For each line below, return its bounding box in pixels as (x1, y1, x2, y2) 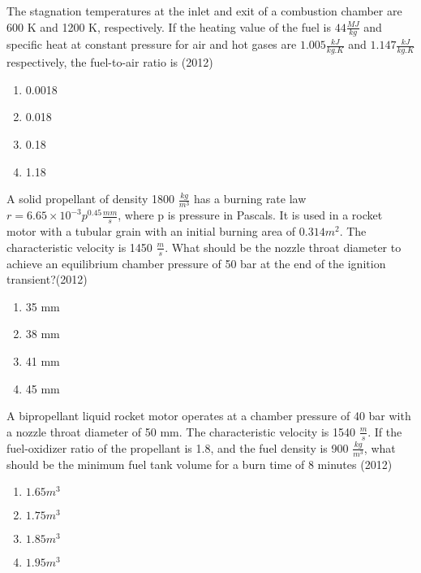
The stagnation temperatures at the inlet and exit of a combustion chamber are (6, 2, 402, 19)
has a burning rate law (194, 190, 307, 207)
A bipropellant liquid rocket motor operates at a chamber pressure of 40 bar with (6, 407, 411, 424)
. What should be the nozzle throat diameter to (165, 238, 402, 255)
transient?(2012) (6, 271, 88, 288)
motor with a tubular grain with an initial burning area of (6, 223, 296, 240)
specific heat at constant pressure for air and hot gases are (6, 36, 297, 53)
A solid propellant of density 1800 (6, 190, 175, 207)
